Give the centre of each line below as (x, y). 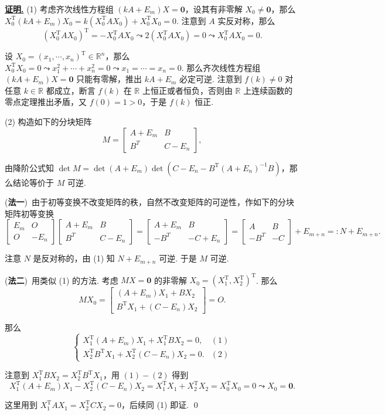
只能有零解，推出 (109, 79)
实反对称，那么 (246, 20)
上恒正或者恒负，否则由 (187, 90)
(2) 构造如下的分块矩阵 (48, 122)
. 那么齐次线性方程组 (221, 67)
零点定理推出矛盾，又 (46, 102)
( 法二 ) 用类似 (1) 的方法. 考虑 (62, 280)
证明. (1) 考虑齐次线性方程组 (59, 9)
